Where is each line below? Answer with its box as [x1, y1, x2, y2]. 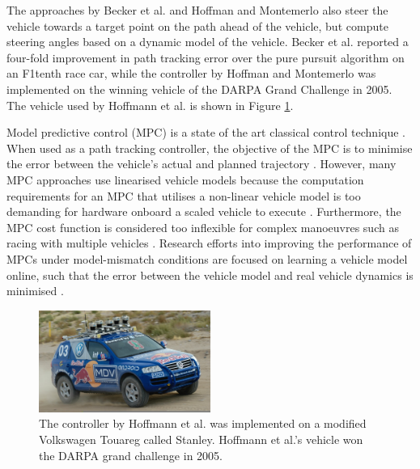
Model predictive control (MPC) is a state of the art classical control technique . [6, 124, 405, 141]
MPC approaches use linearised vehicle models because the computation [6, 171, 364, 188]
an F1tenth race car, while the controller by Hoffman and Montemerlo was [6, 65, 376, 82]
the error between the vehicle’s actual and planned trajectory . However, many [6, 155, 397, 172]
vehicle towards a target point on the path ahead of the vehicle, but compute [6, 17, 388, 34]
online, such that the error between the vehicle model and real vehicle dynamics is [6, 266, 414, 283]
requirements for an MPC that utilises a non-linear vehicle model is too [6, 187, 361, 204]
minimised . [6, 282, 64, 299]
